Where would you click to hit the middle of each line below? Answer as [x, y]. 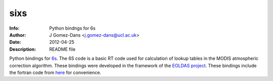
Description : [23, 49]
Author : [18, 35]
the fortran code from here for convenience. [55, 72]
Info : [14, 28]
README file [62, 49]
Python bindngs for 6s [72, 28]
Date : [15, 42]
